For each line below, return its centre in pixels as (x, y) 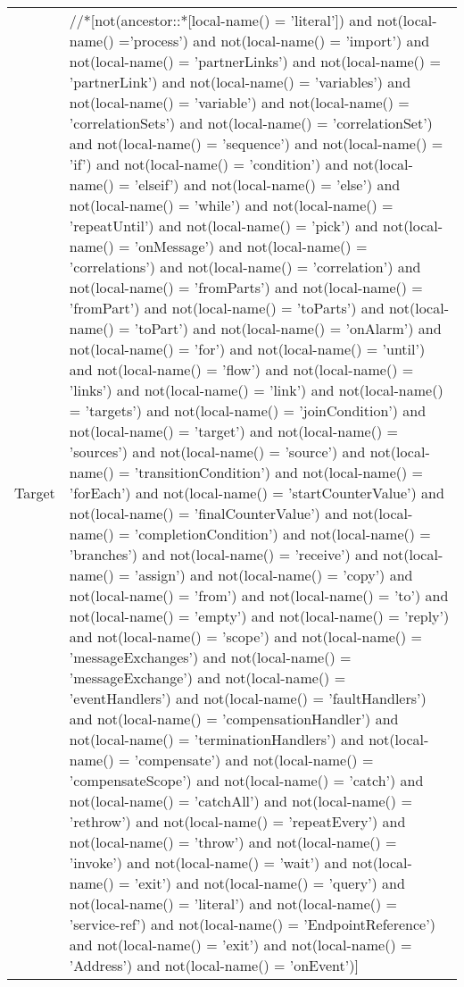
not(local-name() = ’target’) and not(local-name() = (233, 431)
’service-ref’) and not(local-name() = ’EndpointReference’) (252, 924)
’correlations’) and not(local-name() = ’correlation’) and (245, 267)
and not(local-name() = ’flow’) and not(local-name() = (241, 369)
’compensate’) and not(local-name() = (254, 760)
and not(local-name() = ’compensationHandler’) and (234, 719)
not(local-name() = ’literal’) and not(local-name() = (233, 903)
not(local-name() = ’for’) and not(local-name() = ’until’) (247, 349)
